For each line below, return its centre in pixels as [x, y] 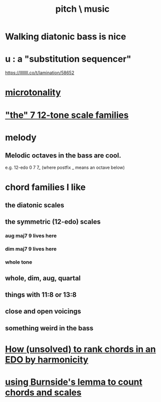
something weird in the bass [49, 328]
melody [21, 137]
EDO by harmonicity [47, 360]
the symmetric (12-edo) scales [53, 222]
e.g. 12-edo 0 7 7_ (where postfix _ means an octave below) [65, 167]
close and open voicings [43, 311]
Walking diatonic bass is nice [66, 37]
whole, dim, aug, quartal [43, 278]
